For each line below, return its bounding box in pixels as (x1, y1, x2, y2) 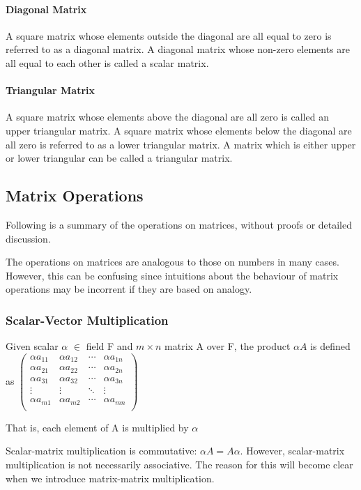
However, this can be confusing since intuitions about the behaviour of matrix (6, 268, 339, 282)
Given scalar (6, 339, 59, 353)
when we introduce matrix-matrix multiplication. (6, 470, 215, 485)
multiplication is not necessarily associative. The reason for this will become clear (6, 457, 353, 471)
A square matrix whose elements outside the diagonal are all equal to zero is (6, 28, 332, 43)
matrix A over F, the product (164, 339, 291, 353)
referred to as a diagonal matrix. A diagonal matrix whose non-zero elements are (6, 42, 350, 56)
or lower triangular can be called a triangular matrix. (6, 151, 233, 165)
